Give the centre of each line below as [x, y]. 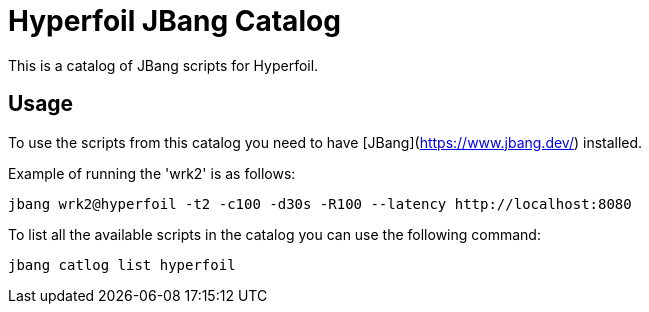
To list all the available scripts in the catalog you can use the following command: [274, 234]
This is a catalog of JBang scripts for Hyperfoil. [163, 65]
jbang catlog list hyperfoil [122, 264]
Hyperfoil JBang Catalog [174, 21]
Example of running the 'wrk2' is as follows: [152, 173]
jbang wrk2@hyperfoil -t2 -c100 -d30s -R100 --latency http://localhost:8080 [320, 203]
